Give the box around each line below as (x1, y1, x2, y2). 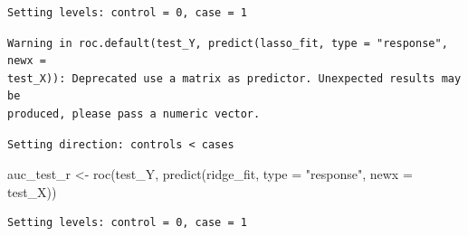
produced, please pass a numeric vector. (7, 107, 261, 120)
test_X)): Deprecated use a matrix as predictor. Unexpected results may (7, 71, 462, 85)
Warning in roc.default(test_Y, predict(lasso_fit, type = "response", (7, 36, 448, 50)
